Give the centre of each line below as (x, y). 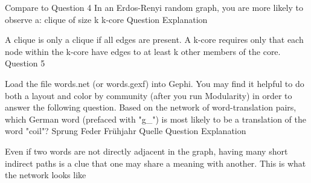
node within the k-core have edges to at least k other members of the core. (143, 51)
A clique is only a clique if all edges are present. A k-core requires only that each (154, 40)
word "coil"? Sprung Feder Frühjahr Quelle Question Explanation (126, 131)
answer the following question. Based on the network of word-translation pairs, (151, 107)
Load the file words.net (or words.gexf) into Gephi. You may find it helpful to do (155, 83)
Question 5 (25, 63)
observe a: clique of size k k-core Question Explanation (106, 19)
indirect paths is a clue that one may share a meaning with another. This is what (155, 163)
